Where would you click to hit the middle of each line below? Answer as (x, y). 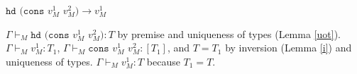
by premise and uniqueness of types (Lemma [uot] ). (229, 33)
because (163, 61)
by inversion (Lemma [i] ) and (289, 48)
